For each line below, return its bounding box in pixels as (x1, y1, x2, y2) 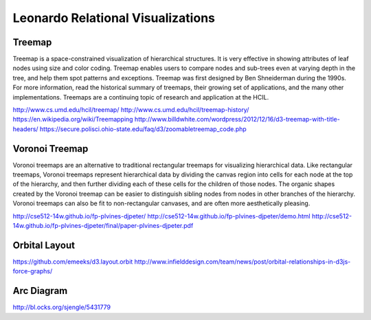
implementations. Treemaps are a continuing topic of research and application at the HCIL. (12, 93, 269, 101)
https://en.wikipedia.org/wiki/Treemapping (12, 115, 133, 124)
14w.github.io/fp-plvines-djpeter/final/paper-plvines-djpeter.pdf (12, 222, 194, 230)
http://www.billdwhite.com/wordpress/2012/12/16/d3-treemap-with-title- (134, 115, 340, 124)
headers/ (12, 124, 38, 133)
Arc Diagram (12, 285, 68, 297)
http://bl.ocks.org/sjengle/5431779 (12, 303, 111, 312)
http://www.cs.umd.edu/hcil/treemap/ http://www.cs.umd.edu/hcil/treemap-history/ (12, 106, 249, 114)
